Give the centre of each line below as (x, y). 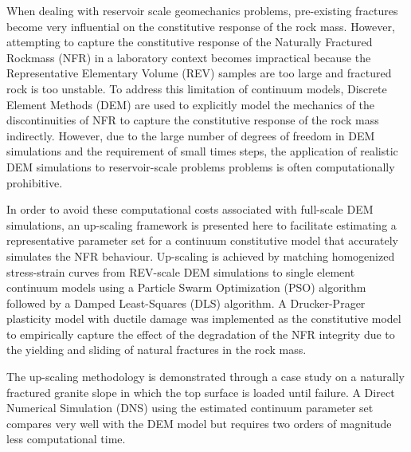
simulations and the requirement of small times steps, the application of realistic (202, 151)
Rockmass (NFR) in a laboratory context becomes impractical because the (189, 57)
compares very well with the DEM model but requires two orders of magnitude (199, 423)
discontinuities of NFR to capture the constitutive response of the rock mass (193, 120)
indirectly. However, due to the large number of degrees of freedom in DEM (191, 135)
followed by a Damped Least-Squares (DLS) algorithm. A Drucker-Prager (186, 303)
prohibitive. (35, 182)
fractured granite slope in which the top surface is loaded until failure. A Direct (201, 392)
